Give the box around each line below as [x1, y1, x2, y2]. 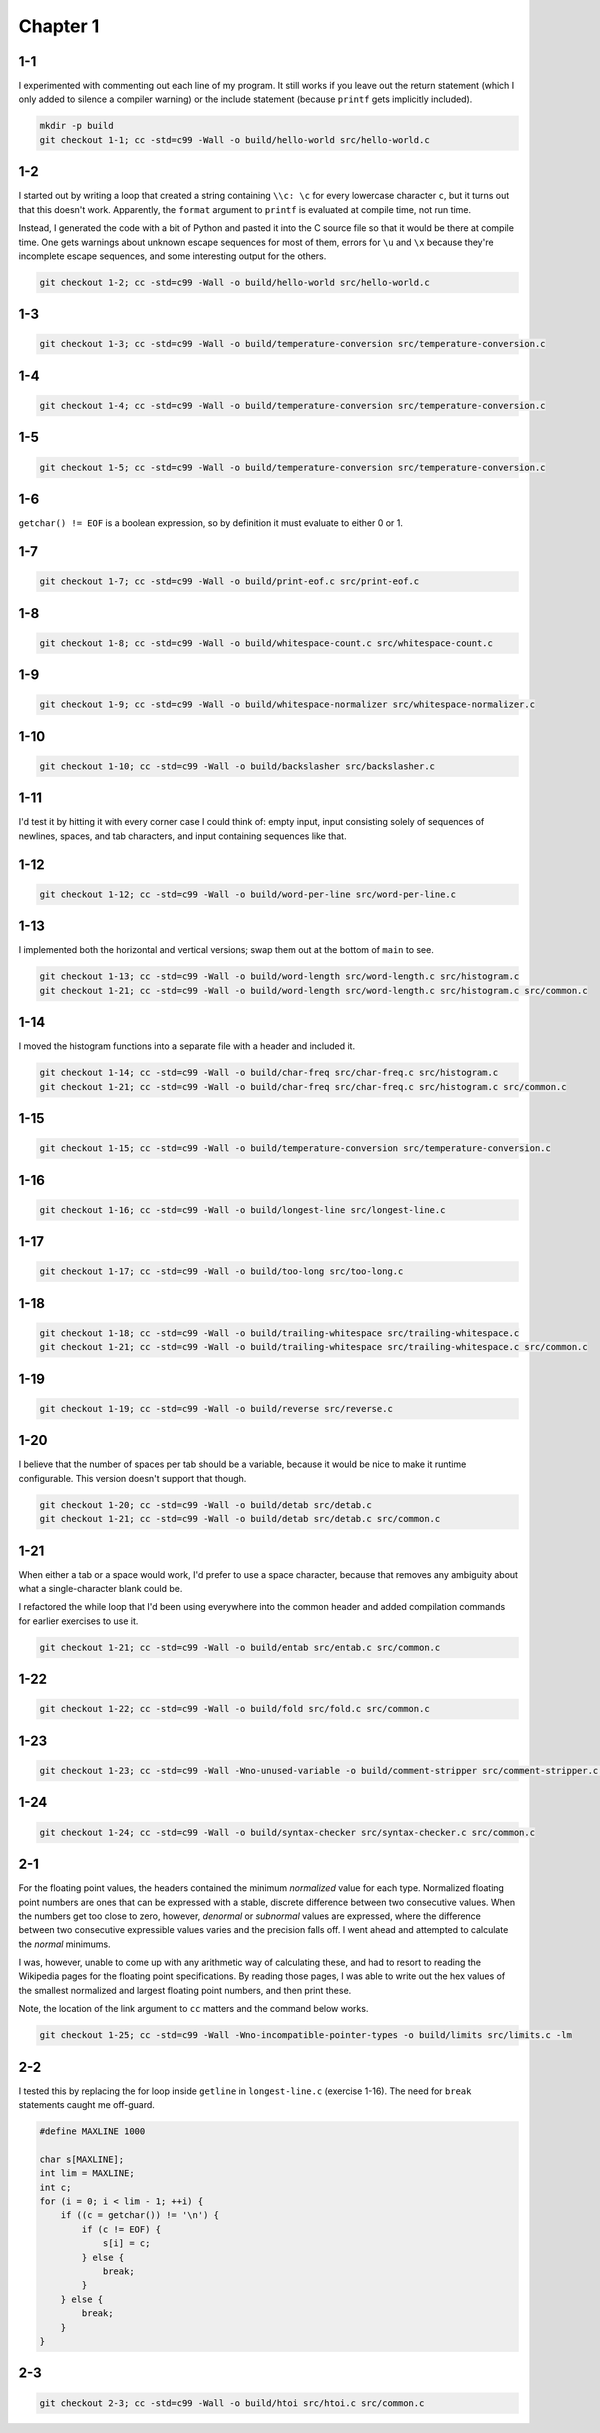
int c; [39, 2181, 72, 2193]
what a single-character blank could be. [18, 1583, 183, 1595]
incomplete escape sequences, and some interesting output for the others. [18, 250, 327, 262]
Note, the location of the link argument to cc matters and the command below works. [18, 2003, 369, 2015]
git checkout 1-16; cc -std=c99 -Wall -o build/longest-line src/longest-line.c [39, 1204, 446, 1215]
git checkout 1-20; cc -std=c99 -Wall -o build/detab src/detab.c [39, 1499, 372, 1510]
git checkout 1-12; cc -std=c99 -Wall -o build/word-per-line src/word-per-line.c [39, 888, 457, 900]
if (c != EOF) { [81, 2223, 162, 2235]
